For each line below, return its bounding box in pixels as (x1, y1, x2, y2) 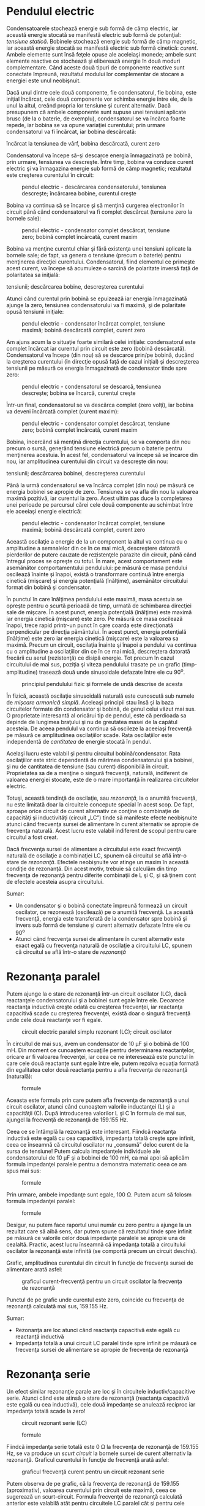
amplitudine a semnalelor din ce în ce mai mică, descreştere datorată (6, 544, 181, 552)
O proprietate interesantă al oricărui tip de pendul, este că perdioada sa (6, 711, 187, 719)
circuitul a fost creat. (6, 833, 58, 841)
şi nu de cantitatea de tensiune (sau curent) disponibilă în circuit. (6, 763, 170, 770)
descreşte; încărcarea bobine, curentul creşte (21, 189, 136, 197)
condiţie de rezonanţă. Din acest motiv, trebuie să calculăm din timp (6, 865, 177, 872)
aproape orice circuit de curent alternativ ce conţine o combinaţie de (6, 807, 179, 814)
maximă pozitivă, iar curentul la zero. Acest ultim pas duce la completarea (6, 494, 193, 502)
